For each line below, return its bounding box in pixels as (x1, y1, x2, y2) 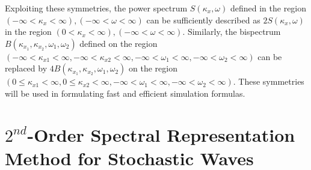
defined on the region (79, 37, 158, 49)
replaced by (5, 62, 48, 74)
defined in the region (230, 2, 307, 14)
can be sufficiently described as (146, 13, 260, 26)
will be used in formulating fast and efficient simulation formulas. (5, 87, 245, 99)
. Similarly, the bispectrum (182, 25, 281, 38)
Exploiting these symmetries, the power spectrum (5, 2, 188, 14)
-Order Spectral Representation (27, 122, 295, 147)
